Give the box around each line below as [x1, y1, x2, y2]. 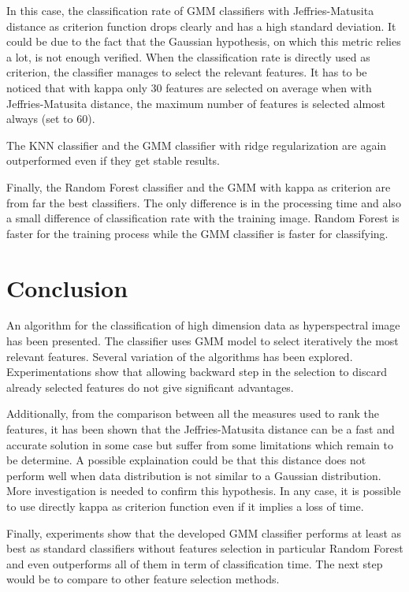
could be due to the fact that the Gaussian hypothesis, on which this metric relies [6, 33, 401, 50]
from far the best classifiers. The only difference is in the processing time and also [6, 194, 401, 210]
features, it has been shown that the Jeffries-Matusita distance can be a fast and [6, 421, 395, 437]
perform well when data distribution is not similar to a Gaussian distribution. [6, 467, 381, 483]
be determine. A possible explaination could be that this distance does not [6, 452, 366, 468]
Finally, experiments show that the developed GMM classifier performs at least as [6, 524, 402, 541]
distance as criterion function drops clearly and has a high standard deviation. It [6, 17, 396, 34]
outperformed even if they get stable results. [6, 152, 221, 169]
